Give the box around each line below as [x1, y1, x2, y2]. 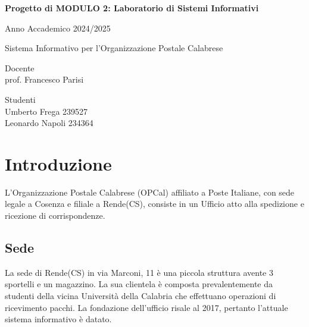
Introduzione [5, 151, 112, 175]
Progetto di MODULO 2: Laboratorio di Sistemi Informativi [5, 2, 259, 14]
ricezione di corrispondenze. [5, 209, 105, 222]
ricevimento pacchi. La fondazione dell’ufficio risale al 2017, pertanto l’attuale [5, 301, 288, 313]
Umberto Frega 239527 [5, 105, 88, 117]
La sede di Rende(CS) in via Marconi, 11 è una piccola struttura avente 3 [5, 266, 273, 278]
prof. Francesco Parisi [5, 73, 84, 86]
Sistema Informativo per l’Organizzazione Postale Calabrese [5, 42, 223, 54]
